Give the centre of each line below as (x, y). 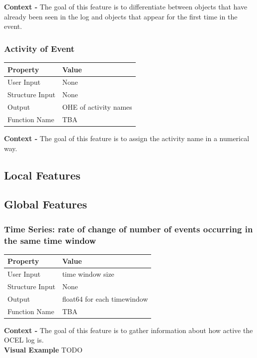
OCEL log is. (24, 340)
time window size (88, 274)
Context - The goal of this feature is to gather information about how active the (128, 330)
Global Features (46, 204)
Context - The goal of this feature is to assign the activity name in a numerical (127, 138)
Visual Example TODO (43, 350)
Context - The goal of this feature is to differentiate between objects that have (126, 6)
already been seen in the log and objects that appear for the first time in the (121, 16)
